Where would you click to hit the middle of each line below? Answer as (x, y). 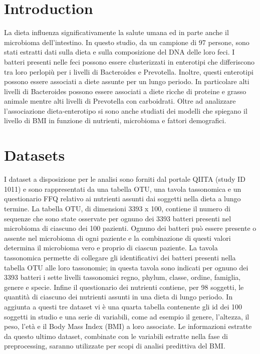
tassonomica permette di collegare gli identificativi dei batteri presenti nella (120, 257)
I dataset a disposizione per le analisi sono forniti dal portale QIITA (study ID (125, 179)
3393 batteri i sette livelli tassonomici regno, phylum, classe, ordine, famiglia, (122, 277)
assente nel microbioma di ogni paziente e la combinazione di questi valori (117, 238)
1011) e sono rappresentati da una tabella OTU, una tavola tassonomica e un (123, 189)
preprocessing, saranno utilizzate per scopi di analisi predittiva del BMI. (115, 346)
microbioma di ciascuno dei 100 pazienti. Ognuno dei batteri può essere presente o (130, 228)
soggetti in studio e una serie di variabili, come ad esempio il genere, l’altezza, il (127, 316)
